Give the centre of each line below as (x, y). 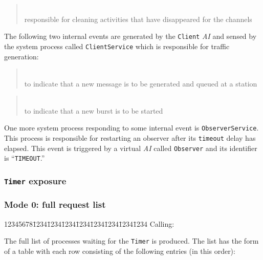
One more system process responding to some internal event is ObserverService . (131, 128)
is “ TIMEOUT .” (25, 158)
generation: (21, 56)
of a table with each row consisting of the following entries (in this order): (120, 251)
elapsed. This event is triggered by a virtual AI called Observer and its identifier (131, 148)
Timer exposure (35, 181)
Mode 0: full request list (55, 204)
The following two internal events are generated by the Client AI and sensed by (130, 36)
